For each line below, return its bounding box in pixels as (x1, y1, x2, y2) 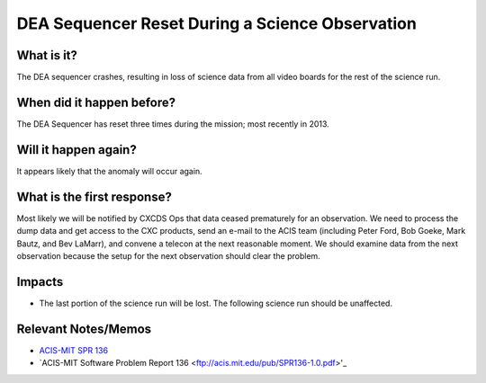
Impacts (16, 274, 64, 289)
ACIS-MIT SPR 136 (39, 344, 108, 355)
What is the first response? (16, 189, 173, 204)
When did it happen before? (16, 94, 176, 110)
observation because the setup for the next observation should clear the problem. (16, 250, 321, 261)
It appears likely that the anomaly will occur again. (16, 165, 202, 176)
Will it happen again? (16, 142, 137, 157)
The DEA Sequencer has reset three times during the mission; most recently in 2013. (16, 118, 330, 129)
